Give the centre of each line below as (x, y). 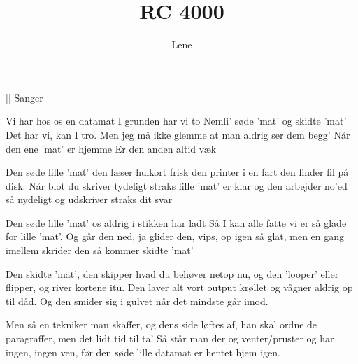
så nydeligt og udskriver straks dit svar (89, 199)
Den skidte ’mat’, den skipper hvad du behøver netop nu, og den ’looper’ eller (172, 273)
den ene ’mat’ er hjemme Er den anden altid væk (111, 148)
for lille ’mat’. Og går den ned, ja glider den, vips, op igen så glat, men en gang (175, 236)
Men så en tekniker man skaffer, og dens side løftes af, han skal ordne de (162, 324)
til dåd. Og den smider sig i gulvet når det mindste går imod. (137, 301)
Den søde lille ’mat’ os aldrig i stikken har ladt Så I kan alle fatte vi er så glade (176, 222)
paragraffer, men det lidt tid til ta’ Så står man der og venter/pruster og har (170, 338)
